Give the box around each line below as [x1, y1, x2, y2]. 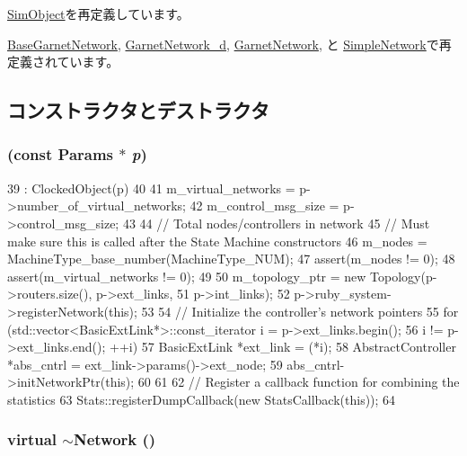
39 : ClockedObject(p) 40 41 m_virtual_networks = [7, 178, 295, 197]
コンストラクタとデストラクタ [7, 96, 269, 124]
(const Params [7, 143, 114, 165]
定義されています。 [7, 52, 119, 71]
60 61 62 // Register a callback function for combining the [137, 372, 460, 391]
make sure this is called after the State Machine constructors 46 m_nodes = [7, 231, 427, 250]
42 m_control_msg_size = [189, 196, 339, 215]
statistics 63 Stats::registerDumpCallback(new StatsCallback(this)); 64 [7, 389, 396, 408]
